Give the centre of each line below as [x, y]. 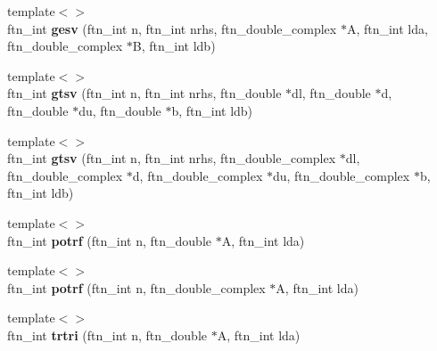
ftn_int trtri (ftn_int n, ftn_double [107, 335]
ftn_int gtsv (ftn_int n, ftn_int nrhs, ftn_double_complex [172, 158]
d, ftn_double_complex [198, 175]
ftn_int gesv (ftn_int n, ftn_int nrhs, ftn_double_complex [172, 28]
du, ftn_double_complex [341, 175]
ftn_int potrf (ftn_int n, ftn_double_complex [136, 287]
